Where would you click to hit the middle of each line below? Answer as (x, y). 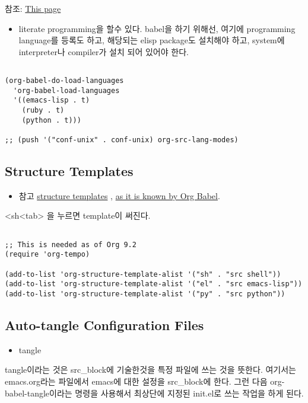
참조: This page (33, 8)
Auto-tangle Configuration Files (104, 325)
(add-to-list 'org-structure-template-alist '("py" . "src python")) (145, 294)
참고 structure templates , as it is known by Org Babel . (119, 195)
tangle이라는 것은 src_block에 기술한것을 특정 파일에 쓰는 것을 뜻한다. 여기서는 (150, 370)
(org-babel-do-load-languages (64, 81)
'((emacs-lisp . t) (52, 100)
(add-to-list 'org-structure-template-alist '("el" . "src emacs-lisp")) (154, 284)
